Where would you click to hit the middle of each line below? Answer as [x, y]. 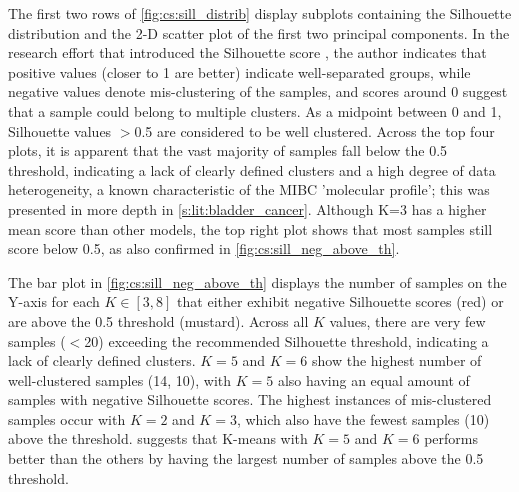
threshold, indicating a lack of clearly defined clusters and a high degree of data [252, 169]
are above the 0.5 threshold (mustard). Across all [158, 320]
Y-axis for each [54, 301]
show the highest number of [397, 360]
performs [451, 438]
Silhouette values [60, 130]
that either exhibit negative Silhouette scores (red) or [340, 301]
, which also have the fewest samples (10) [363, 418]
